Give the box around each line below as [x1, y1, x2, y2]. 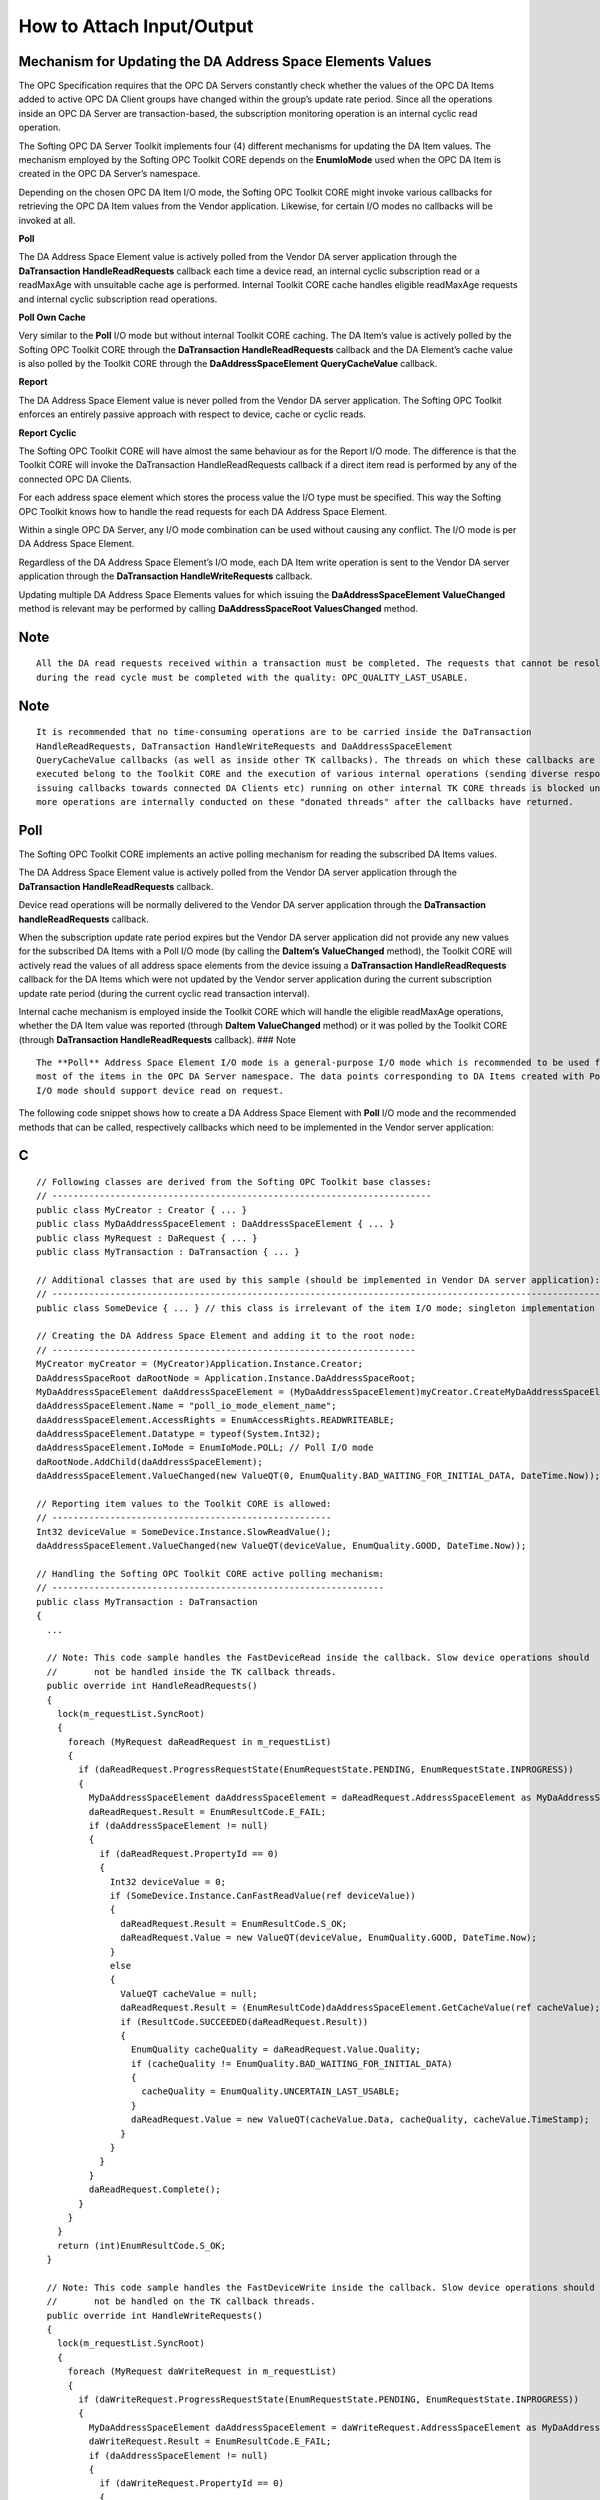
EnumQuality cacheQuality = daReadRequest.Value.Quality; [130, 2044, 422, 2055]
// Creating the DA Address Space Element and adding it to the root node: [36, 1330, 416, 1342]
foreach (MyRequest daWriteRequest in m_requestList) [67, 2366, 337, 2377]
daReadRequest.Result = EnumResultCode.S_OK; [120, 1918, 348, 1929]
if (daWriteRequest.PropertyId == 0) [99, 2478, 285, 2489]
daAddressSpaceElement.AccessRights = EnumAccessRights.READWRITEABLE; [36, 1414, 395, 1425]
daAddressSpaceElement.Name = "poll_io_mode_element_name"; [36, 1400, 337, 1412]
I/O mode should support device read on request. [36, 1085, 285, 1096]
